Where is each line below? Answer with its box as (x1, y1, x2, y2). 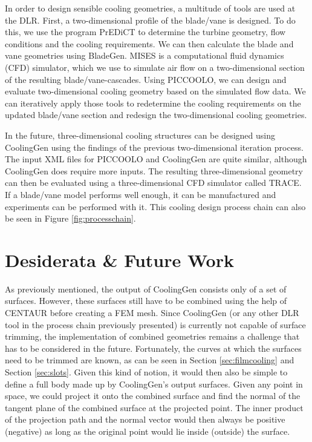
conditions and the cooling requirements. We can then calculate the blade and (5, 37, 294, 50)
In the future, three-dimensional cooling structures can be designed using (5, 128, 276, 141)
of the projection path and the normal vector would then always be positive (5, 413, 285, 426)
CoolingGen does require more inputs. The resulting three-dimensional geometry (5, 164, 303, 177)
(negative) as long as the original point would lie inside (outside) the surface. (5, 424, 290, 437)
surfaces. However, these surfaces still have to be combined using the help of (5, 294, 287, 307)
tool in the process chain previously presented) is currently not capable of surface (5, 318, 306, 331)
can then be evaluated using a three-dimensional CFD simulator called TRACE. (5, 176, 302, 189)
